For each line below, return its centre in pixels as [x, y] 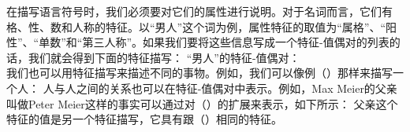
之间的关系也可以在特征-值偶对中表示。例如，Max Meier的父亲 [237, 88]
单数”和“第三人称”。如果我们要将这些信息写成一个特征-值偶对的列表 [214, 42]
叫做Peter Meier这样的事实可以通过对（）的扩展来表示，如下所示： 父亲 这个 [202, 103]
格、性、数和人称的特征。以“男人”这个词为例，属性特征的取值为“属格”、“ [196, 26]
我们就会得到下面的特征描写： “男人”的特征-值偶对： [164, 57]
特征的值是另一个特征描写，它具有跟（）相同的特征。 [144, 119]
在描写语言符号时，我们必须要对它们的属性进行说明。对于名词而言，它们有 [199, 11]
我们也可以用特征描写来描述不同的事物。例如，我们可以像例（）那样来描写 [199, 73]
